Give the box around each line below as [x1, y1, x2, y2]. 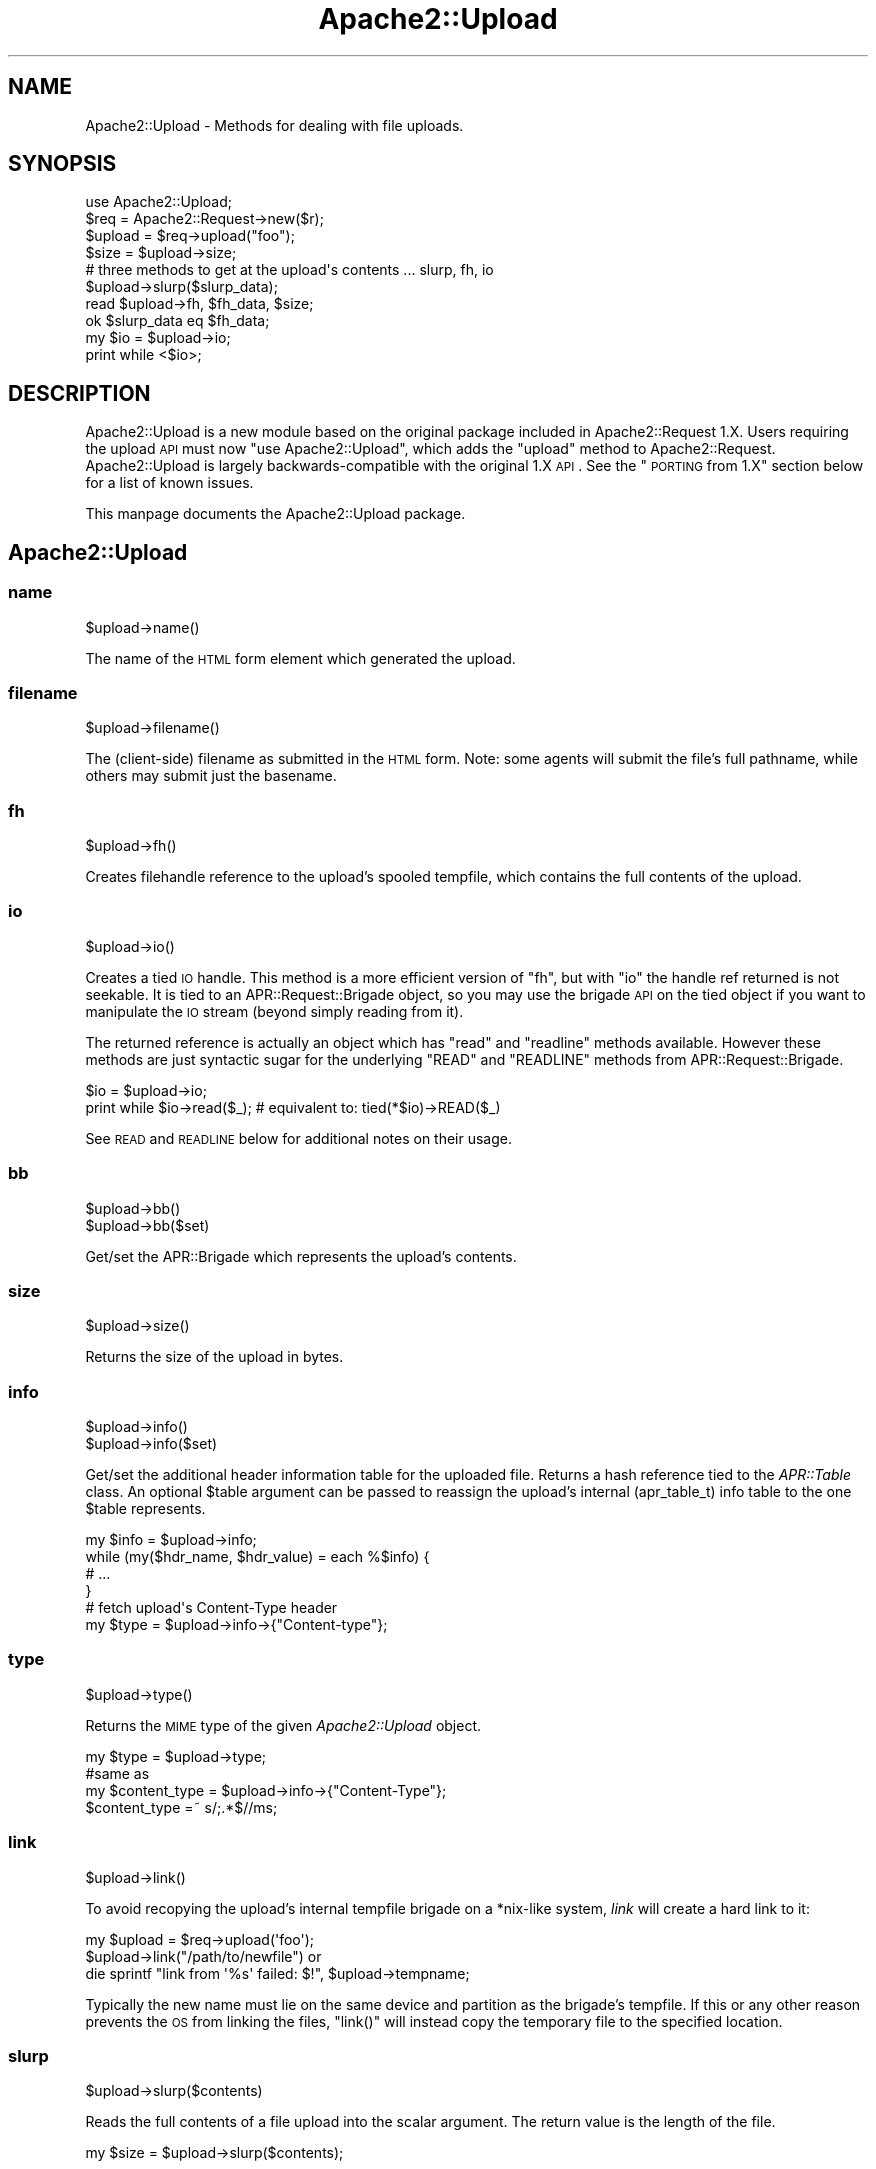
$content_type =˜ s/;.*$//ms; [85, 1798, 278, 1816]
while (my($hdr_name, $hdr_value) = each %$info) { [85, 1548, 430, 1565]
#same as [85, 1764, 150, 1782]
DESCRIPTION [8, 380, 151, 406]
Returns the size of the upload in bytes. [85, 1348, 344, 1366]
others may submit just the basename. [85, 767, 337, 785]
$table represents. [85, 1500, 206, 1517]
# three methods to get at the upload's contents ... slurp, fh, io [85, 261, 494, 279]
